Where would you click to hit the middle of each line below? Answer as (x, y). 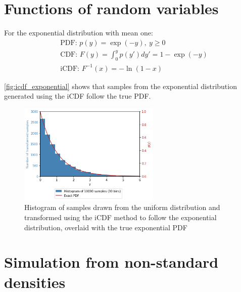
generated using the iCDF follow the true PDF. (78, 96)
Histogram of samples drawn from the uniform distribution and (122, 207)
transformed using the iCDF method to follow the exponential (121, 217)
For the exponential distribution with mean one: (79, 33)
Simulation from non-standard (111, 262)
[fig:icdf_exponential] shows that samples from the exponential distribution (121, 86)
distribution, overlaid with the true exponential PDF (106, 227)
